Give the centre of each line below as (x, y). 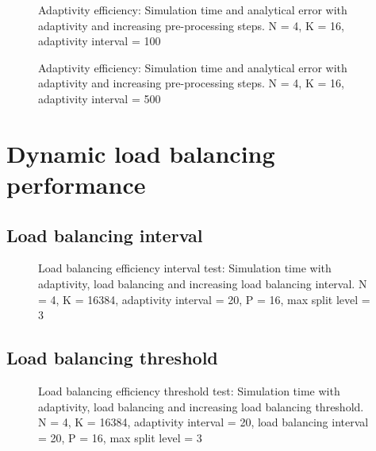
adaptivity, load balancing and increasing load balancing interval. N (203, 283)
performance (76, 184)
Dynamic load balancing (141, 153)
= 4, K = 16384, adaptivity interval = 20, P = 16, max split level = (204, 299)
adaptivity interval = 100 (100, 41)
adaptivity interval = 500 (100, 98)
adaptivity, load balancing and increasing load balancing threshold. (201, 406)
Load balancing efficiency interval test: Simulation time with (185, 268)
